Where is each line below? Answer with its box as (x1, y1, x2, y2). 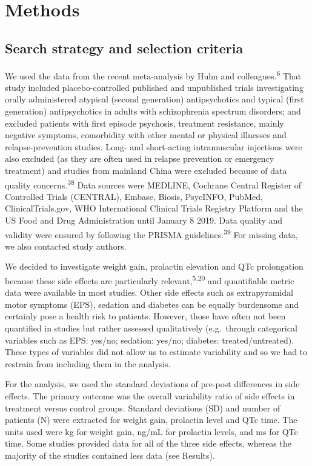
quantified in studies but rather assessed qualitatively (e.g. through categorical (5, 322, 297, 335)
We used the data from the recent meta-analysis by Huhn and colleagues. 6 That (5, 67, 302, 82)
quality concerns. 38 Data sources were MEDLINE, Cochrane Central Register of (5, 176, 301, 191)
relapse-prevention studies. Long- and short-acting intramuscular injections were (5, 140, 302, 153)
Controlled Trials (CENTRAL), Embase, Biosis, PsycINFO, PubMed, (5, 190, 263, 202)
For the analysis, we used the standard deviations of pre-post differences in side (5, 378, 300, 390)
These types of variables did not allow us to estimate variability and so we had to (5, 345, 308, 358)
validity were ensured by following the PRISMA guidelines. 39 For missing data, (5, 226, 298, 241)
